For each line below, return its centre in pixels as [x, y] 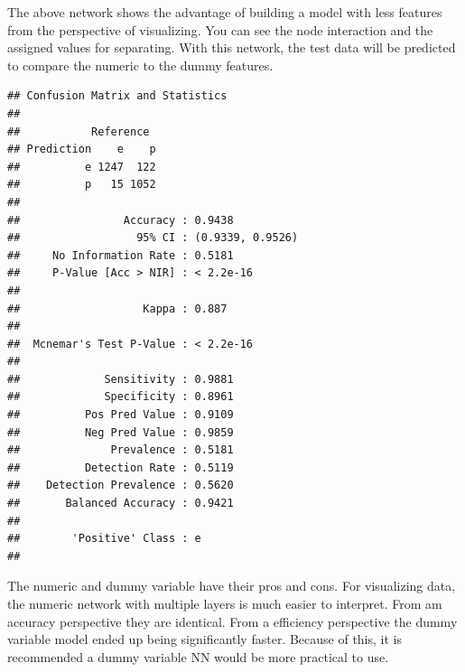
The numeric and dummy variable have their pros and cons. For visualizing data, [232, 586]
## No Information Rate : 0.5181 [121, 255]
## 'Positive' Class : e [104, 539]
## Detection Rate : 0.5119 [121, 467]
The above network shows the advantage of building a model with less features [225, 12]
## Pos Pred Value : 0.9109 [121, 415]
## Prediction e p [82, 149]
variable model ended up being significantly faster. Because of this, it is [205, 639]
